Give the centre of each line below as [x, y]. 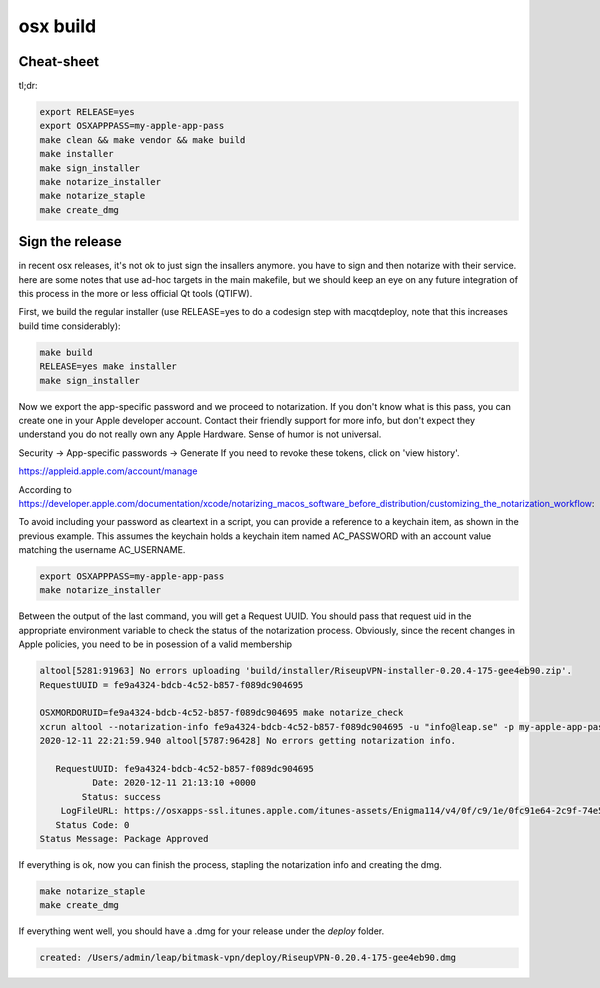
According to [45, 489]
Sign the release [70, 241]
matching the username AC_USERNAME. [102, 550]
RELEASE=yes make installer [108, 366]
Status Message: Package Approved [124, 838]
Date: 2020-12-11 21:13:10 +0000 [174, 783]
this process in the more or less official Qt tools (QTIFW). [135, 294]
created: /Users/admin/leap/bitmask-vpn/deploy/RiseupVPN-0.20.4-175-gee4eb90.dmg [248, 958]
